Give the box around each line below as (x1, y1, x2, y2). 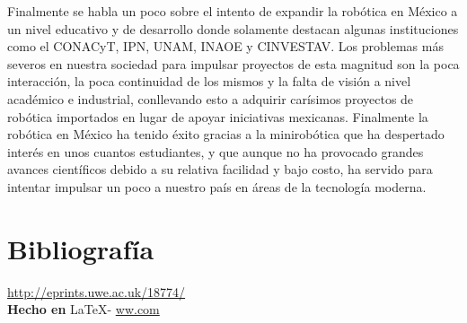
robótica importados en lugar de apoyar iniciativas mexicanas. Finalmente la (7, 107, 428, 126)
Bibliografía (7, 230, 154, 266)
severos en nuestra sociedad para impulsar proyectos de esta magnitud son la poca (7, 54, 460, 73)
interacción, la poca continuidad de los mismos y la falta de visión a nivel (7, 72, 411, 91)
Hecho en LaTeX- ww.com (7, 300, 160, 319)
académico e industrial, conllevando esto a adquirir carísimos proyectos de (7, 89, 414, 108)
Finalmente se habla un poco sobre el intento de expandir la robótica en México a (7, 2, 458, 20)
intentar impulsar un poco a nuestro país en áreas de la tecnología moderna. (7, 177, 427, 196)
